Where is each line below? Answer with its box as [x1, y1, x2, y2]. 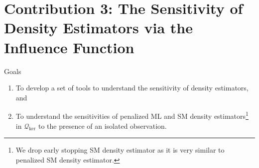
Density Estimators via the [4, 17, 193, 38]
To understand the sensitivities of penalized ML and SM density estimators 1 [15, 109, 249, 121]
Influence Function [4, 37, 134, 57]
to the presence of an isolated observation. [38, 120, 167, 131]
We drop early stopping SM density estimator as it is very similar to [15, 145, 225, 155]
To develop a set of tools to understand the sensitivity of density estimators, [15, 83, 249, 93]
